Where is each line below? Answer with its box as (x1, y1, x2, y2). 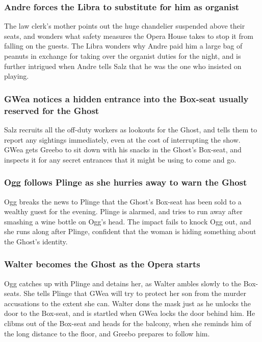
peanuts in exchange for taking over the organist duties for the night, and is (4, 51, 241, 61)
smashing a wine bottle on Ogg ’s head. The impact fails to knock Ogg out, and (4, 216, 251, 226)
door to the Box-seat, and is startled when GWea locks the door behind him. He (4, 308, 255, 318)
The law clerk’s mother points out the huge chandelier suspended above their (4, 20, 245, 31)
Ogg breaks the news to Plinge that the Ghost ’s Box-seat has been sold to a (4, 196, 242, 207)
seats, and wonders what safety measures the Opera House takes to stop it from (4, 30, 253, 41)
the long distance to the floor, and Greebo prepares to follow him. (4, 328, 210, 338)
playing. (4, 71, 29, 81)
